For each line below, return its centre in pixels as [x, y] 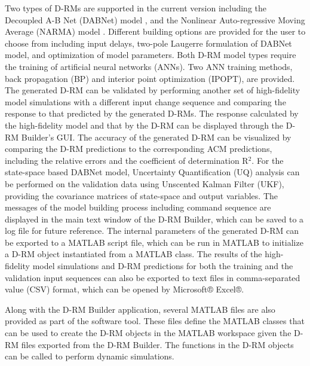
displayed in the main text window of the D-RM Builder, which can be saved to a [154, 219]
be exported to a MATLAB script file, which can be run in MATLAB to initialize [154, 242]
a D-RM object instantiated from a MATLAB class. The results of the [133, 254]
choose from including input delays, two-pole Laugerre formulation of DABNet [148, 43]
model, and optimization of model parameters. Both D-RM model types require [151, 55]
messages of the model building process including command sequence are [138, 207]
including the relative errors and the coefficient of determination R [127, 160]
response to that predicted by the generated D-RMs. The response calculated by [152, 113]
